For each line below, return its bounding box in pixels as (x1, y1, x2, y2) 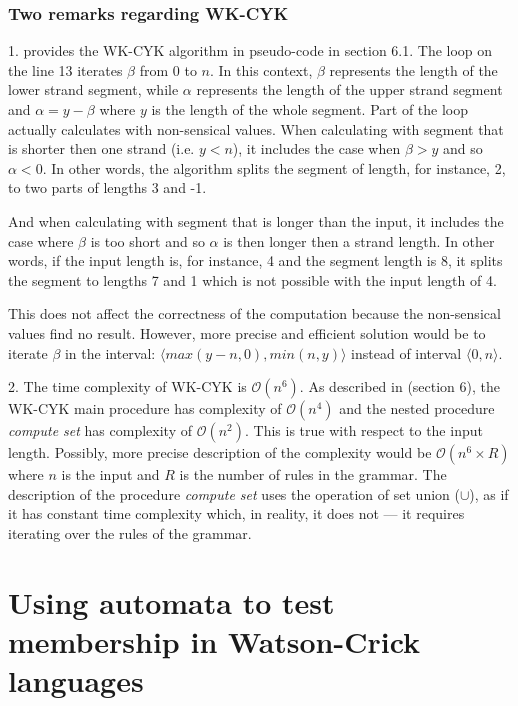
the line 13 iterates (8, 59, 123, 80)
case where (8, 230, 74, 251)
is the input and (61, 464, 160, 485)
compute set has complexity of (8, 420, 192, 441)
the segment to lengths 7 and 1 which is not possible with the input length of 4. (8, 269, 497, 290)
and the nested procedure (339, 398, 495, 419)
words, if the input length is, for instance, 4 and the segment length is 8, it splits (8, 250, 503, 271)
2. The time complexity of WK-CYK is (8, 376, 247, 397)
